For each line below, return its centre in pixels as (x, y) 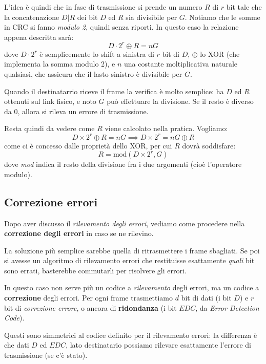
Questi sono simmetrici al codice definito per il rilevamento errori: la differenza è (131, 335)
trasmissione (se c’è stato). (46, 355)
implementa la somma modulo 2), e (60, 64)
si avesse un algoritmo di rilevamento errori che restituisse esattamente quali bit (129, 260)
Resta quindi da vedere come (49, 128)
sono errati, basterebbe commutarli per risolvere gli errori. (95, 270)
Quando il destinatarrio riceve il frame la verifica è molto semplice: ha (114, 91)
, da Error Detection (227, 307)
